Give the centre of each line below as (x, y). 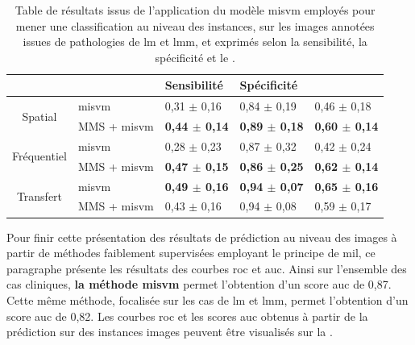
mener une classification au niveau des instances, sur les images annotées (195, 25)
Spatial (39, 116)
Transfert (39, 196)
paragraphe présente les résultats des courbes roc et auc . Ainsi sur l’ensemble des (207, 268)
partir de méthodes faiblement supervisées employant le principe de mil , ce (191, 253)
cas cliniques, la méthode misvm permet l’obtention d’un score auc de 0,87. (199, 284)
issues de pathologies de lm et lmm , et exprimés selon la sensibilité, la (195, 42)
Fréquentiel (39, 156)
